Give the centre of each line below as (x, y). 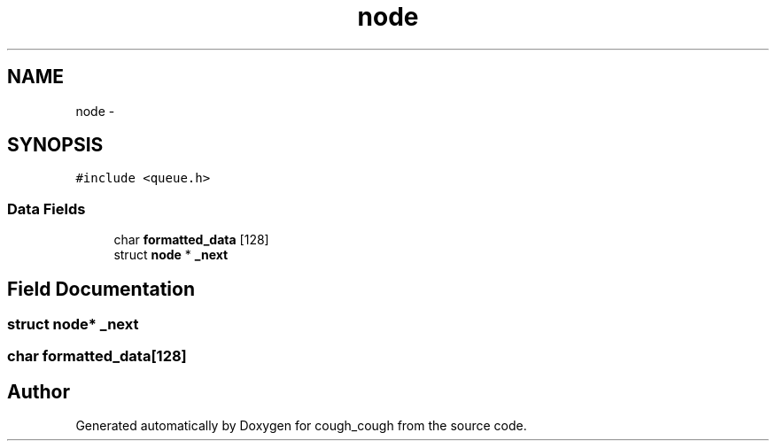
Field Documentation (101, 289)
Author (39, 391)
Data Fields (47, 209)
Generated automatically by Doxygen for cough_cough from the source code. (301, 426)
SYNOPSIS (55, 145)
